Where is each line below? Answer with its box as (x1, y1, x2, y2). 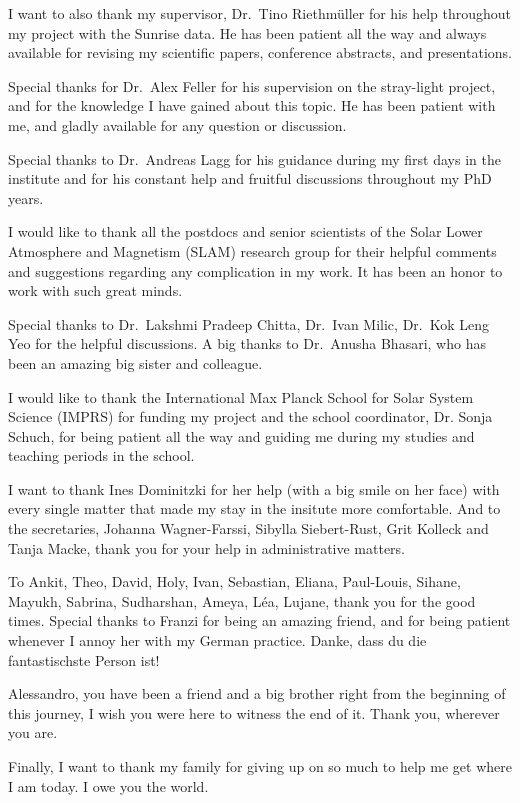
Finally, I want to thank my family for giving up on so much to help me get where (8, 756, 512, 776)
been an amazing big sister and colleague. (8, 352, 263, 373)
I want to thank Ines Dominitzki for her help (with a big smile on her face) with (8, 478, 500, 499)
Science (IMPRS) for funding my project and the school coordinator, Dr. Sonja (8, 406, 493, 427)
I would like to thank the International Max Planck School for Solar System (8, 386, 474, 407)
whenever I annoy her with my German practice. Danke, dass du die (8, 630, 427, 651)
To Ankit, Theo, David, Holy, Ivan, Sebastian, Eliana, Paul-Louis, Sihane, (8, 571, 461, 592)
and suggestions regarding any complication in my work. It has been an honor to (8, 260, 503, 281)
